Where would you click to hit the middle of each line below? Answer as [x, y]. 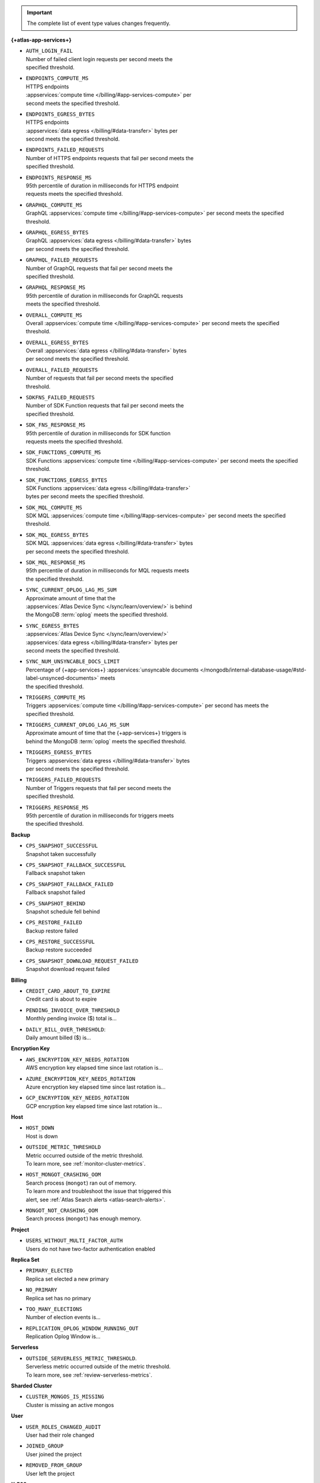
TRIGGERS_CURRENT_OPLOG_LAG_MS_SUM [78, 725]
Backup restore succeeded [59, 950]
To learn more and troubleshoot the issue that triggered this [99, 1191]
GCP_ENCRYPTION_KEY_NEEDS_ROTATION [78, 1098]
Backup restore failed [52, 931]
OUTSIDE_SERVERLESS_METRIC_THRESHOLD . [81, 1358]
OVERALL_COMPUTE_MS [54, 315]
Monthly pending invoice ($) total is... [71, 1019]
